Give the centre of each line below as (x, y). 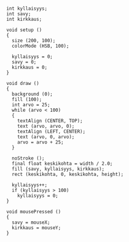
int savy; (19, 14)
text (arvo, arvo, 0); (46, 127)
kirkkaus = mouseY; (37, 228)
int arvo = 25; (31, 105)
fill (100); (27, 100)
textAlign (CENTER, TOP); (50, 121)
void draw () (23, 84)
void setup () (24, 30)
